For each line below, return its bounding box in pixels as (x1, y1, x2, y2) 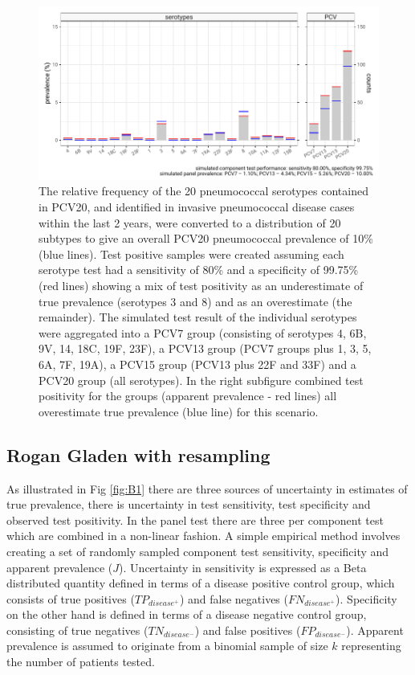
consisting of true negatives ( (6, 621, 149, 638)
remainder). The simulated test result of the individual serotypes (39, 309, 357, 325)
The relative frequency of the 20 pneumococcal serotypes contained (39, 182, 368, 199)
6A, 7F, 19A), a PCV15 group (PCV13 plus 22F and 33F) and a (39, 355, 356, 372)
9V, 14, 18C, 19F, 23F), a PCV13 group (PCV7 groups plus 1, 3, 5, (39, 340, 372, 357)
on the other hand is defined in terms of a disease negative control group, (6, 606, 367, 623)
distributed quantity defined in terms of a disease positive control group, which (6, 575, 395, 591)
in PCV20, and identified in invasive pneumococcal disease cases (39, 198, 355, 215)
